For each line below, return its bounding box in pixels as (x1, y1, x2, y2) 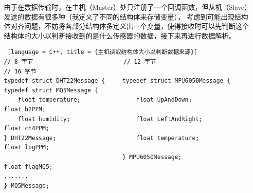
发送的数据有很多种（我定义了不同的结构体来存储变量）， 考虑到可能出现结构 (4, 11, 248, 21)
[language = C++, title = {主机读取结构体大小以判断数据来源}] (7, 49, 198, 56)
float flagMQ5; (4, 163, 53, 170)
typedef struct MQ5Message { (4, 87, 98, 94)
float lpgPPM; (4, 144, 50, 151)
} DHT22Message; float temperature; (4, 134, 199, 141)
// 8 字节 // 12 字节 (4, 58, 156, 65)
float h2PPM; (4, 105, 46, 113)
